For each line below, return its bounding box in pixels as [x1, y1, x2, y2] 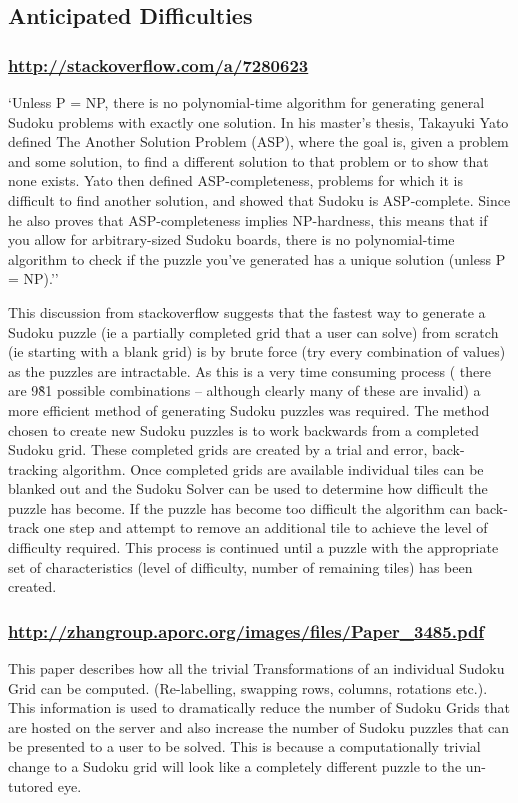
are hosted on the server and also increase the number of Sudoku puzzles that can [8, 716, 510, 737]
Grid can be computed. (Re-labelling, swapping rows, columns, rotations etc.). [8, 677, 488, 698]
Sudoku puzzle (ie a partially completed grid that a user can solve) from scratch [8, 321, 499, 342]
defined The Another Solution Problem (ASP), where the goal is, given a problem [8, 131, 509, 152]
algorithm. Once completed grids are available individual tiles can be [62, 458, 484, 479]
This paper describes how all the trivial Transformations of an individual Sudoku [8, 658, 505, 679]
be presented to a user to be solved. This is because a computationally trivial [8, 736, 481, 757]
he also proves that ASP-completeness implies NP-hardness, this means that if [8, 209, 488, 230]
